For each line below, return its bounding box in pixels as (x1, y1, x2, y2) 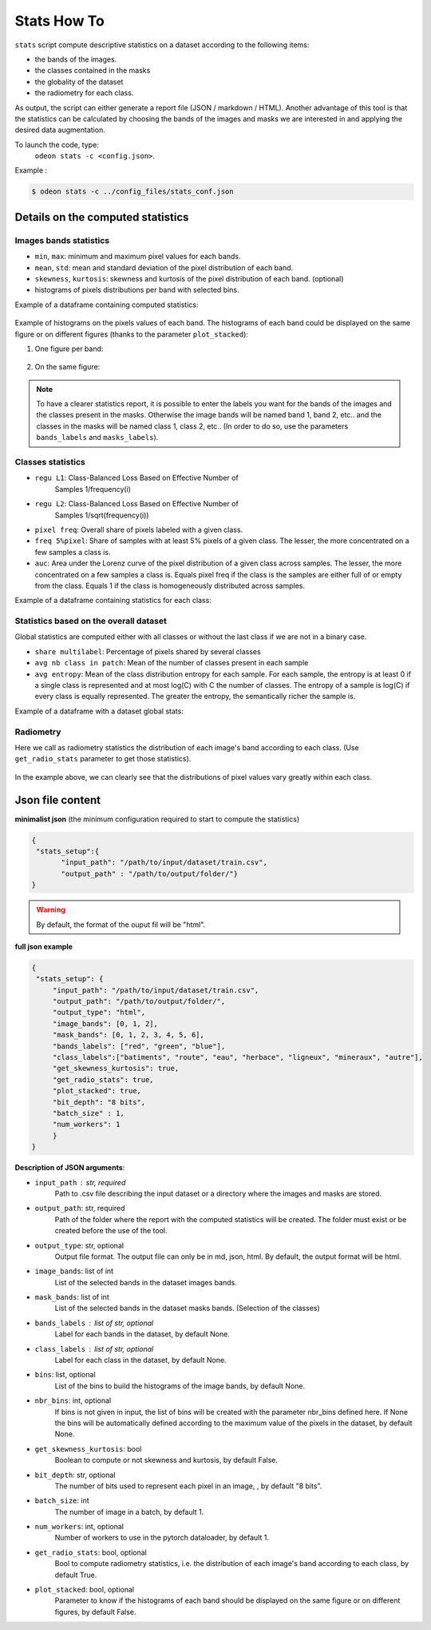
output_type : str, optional (34, 1240, 124, 1250)
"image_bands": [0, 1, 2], (52, 1019, 159, 1028)
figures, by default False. (54, 1607, 136, 1616)
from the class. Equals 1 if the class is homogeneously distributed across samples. (34, 581, 306, 590)
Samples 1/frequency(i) (54, 484, 132, 493)
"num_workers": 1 (52, 1120, 121, 1129)
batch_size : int (34, 1496, 89, 1505)
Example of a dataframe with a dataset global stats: (14, 706, 184, 716)
